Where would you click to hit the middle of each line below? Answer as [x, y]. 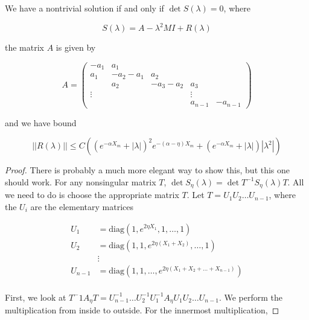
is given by [76, 47]
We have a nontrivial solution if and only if [84, 8]
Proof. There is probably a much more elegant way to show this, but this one [148, 170]
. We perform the [251, 297]
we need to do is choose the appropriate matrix [92, 195]
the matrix [24, 47]
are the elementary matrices [82, 206]
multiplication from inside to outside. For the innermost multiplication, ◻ [142, 310]
